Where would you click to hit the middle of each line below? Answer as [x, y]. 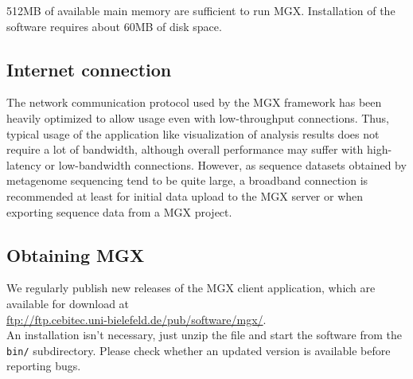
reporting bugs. [44, 366]
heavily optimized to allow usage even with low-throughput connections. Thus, [198, 117]
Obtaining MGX [76, 254]
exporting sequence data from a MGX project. [119, 211]
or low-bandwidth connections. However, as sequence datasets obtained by [226, 164]
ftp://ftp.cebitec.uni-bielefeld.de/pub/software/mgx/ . [136, 319]
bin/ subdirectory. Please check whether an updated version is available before [199, 350]
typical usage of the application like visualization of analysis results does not [193, 133]
